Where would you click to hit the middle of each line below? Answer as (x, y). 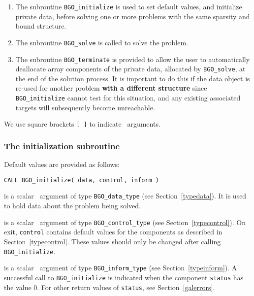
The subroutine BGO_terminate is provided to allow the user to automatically (133, 59)
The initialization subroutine (62, 146)
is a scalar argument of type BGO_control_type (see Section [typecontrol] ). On (125, 222)
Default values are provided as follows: (62, 164)
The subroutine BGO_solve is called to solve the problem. (102, 42)
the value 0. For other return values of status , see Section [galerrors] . (110, 287)
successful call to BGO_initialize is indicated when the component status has (124, 277)
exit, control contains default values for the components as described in (113, 232)
